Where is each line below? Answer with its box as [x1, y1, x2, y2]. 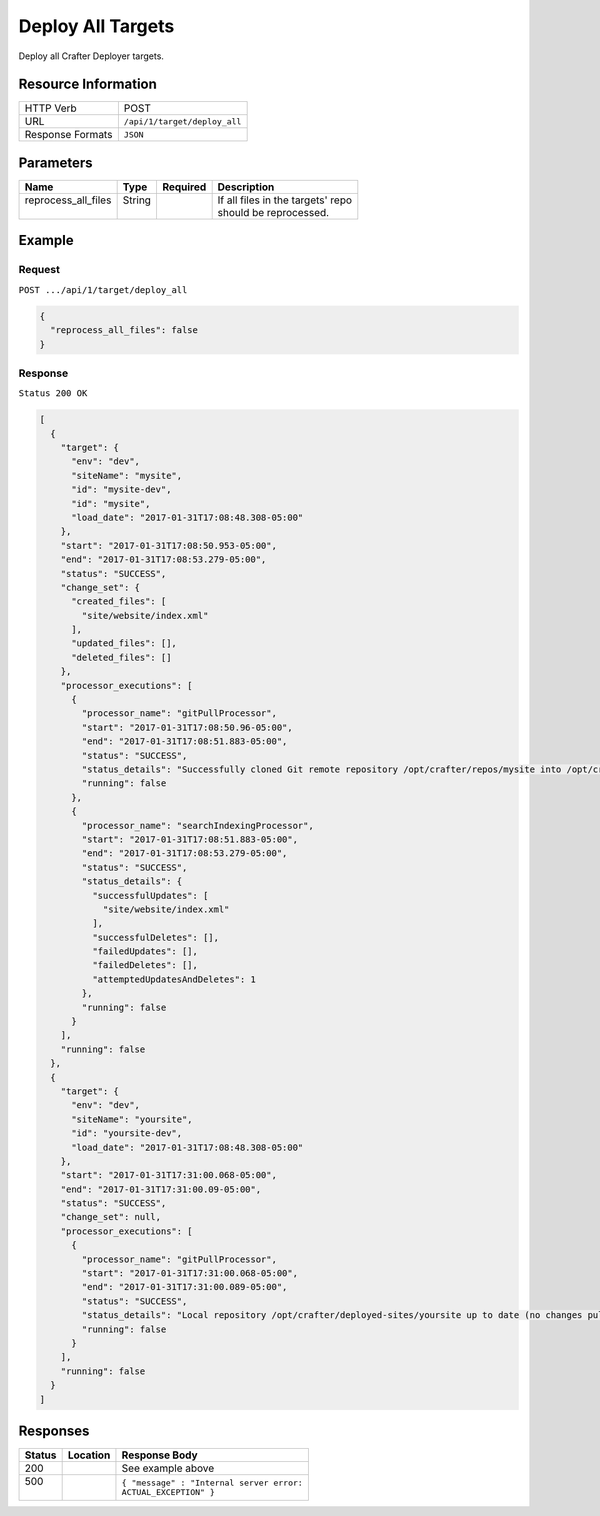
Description [217, 180, 275, 194]
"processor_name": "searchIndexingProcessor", [81, 820, 314, 831]
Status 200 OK [18, 388, 88, 399]
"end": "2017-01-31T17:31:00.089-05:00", [81, 1281, 288, 1293]
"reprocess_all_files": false [50, 325, 199, 336]
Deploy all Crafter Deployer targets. [18, 50, 165, 62]
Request [18, 263, 60, 277]
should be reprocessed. [217, 205, 330, 219]
